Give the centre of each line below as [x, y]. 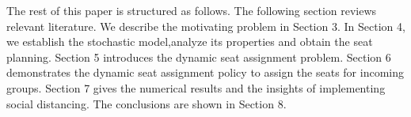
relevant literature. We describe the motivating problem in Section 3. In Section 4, [206, 26]
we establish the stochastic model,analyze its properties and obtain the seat [190, 42]
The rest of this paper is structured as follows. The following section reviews [192, 10]
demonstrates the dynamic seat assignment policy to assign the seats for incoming [205, 72]
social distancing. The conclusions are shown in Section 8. [147, 103]
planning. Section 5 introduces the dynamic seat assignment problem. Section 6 [199, 57]
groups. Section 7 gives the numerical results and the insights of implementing [196, 87]
